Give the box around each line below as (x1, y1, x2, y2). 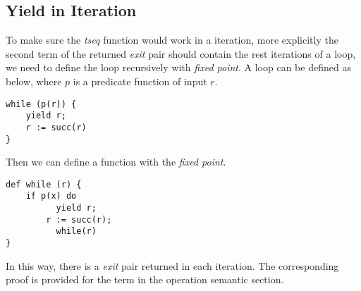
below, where (6, 73, 62, 88)
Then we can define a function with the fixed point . (6, 154, 226, 169)
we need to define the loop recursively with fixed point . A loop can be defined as (6, 60, 351, 75)
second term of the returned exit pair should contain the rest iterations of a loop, (6, 46, 356, 61)
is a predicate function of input (73, 73, 207, 88)
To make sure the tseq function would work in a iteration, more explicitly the (6, 32, 338, 47)
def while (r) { (6, 179, 82, 190)
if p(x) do (25, 191, 77, 202)
